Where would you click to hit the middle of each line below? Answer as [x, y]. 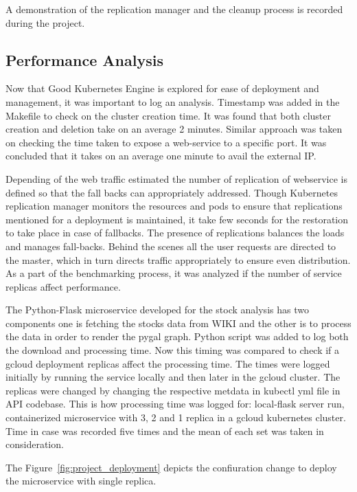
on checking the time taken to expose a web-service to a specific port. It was [166, 142]
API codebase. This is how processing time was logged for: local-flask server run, [175, 404]
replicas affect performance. [63, 286]
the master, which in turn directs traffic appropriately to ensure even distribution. [178, 259]
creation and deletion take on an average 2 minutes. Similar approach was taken [174, 129]
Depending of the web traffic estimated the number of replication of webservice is [176, 178]
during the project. [45, 22]
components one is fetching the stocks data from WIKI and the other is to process [178, 323]
